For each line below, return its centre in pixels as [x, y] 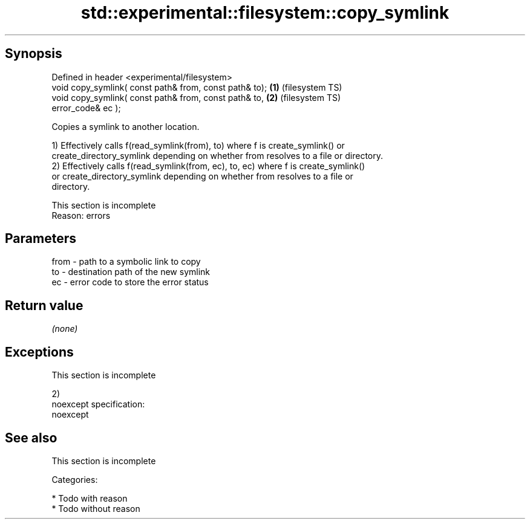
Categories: [75, 479]
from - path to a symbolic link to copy [126, 262]
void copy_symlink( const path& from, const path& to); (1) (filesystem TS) [197, 87]
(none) [65, 329]
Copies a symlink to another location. [126, 126]
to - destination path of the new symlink [131, 272]
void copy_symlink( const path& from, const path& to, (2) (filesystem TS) [196, 97]
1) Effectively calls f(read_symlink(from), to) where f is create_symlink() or [198, 145]
